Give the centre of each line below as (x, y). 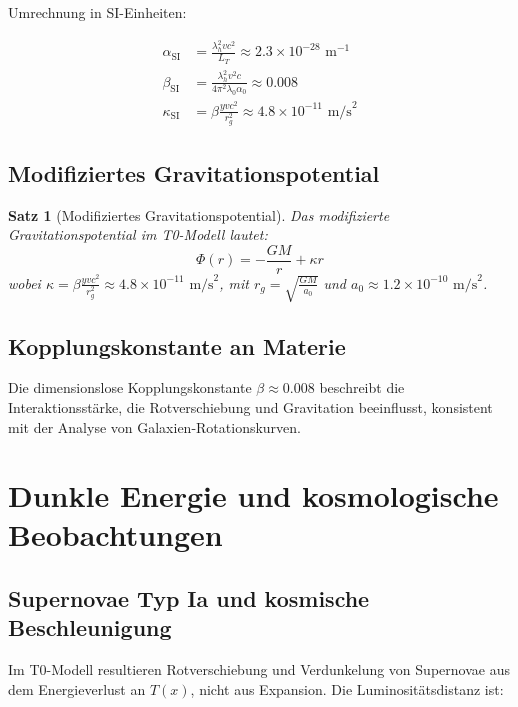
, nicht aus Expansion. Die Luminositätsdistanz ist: (347, 688)
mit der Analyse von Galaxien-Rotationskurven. (154, 426)
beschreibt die (362, 387)
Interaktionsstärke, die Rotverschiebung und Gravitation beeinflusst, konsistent (250, 406)
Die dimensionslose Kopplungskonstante (130, 387)
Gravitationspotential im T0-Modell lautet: (138, 234)
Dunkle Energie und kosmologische (253, 495)
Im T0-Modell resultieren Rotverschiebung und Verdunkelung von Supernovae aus (259, 669)
